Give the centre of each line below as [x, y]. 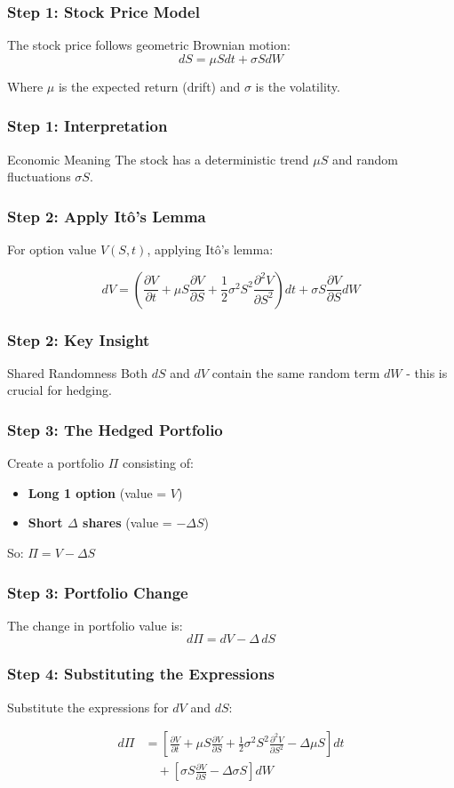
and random [365, 159]
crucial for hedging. [60, 390]
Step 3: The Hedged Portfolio [115, 429]
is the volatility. [298, 86]
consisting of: [158, 463]
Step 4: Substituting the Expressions [141, 674]
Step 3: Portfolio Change [98, 592]
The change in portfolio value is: [95, 625]
